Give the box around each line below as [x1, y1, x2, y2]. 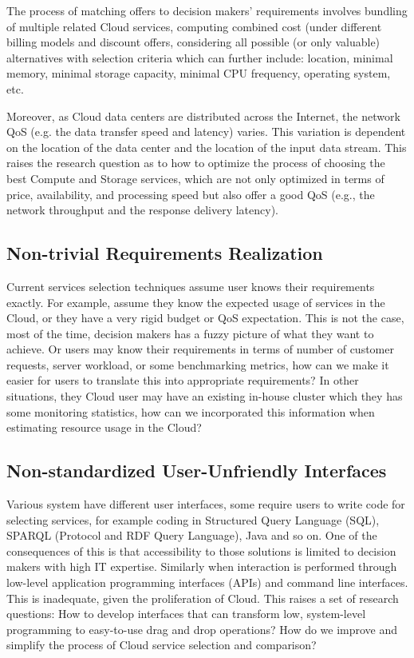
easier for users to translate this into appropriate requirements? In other [6, 372, 359, 389]
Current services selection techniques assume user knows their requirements [6, 277, 375, 294]
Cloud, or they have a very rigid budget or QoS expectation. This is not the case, [6, 309, 404, 326]
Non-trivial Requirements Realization [6, 241, 323, 265]
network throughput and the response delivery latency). [6, 201, 279, 218]
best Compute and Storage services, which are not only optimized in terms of [6, 169, 384, 186]
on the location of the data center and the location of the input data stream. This [6, 138, 407, 155]
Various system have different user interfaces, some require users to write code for [6, 496, 405, 512]
